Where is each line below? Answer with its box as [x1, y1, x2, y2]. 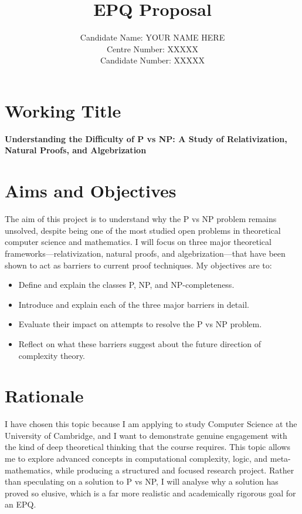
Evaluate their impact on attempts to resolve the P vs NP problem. [18, 318, 262, 330]
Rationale [5, 384, 84, 408]
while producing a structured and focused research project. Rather [55, 463, 294, 476]
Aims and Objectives [5, 179, 177, 203]
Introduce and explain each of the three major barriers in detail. [18, 298, 249, 310]
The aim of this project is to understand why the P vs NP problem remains [5, 213, 277, 225]
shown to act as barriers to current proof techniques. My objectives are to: [5, 258, 272, 271]
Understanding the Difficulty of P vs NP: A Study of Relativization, [5, 132, 287, 145]
